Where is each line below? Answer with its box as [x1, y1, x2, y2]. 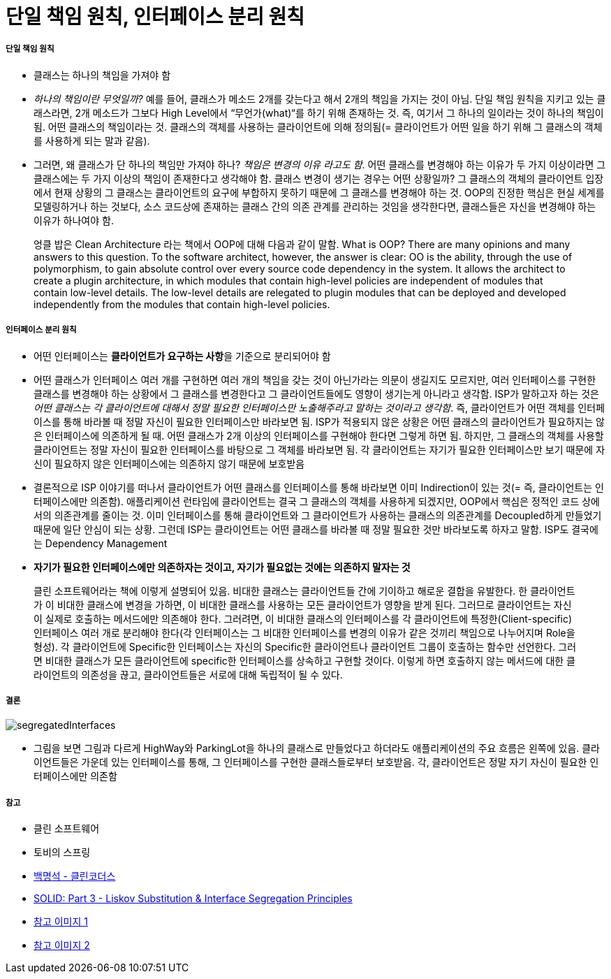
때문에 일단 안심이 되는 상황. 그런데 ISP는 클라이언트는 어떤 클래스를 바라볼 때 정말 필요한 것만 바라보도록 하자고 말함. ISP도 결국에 [34, 523, 598, 535]
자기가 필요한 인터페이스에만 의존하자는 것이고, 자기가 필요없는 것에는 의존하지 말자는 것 [34, 560, 411, 573]
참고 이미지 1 [34, 915, 88, 928]
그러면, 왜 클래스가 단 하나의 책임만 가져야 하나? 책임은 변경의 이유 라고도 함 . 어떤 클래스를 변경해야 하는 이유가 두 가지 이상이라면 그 [34, 158, 606, 171]
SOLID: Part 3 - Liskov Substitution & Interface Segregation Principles [34, 892, 353, 905]
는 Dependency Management [34, 537, 168, 549]
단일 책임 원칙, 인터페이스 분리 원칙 [6, 5, 305, 29]
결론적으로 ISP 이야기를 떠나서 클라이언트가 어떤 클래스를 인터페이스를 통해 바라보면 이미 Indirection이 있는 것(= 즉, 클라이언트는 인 [34, 481, 604, 493]
